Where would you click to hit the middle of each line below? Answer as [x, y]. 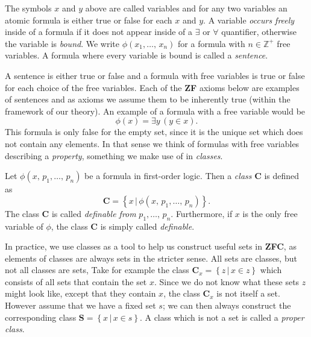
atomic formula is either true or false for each [89, 20]
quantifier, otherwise [259, 32]
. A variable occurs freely [249, 20]
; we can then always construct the [227, 305]
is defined [282, 176]
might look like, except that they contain [80, 293]
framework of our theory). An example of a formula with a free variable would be [155, 111]
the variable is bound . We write [62, 43]
